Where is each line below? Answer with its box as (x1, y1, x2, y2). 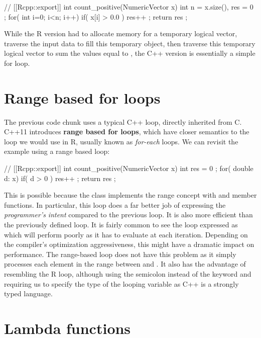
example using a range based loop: (4, 146, 110, 156)
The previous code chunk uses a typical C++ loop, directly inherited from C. (4, 116, 242, 127)
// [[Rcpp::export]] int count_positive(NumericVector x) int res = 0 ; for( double (4, 163, 253, 174)
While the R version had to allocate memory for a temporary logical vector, (4, 28, 237, 39)
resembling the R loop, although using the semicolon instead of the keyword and (4, 269, 251, 279)
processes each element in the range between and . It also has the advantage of (4, 259, 246, 269)
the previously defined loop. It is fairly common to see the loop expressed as (4, 219, 238, 230)
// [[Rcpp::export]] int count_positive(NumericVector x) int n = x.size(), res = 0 (4, 2, 253, 12)
